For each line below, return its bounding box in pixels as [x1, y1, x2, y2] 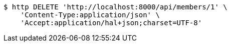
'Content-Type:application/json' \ [20, 11, 160, 19]
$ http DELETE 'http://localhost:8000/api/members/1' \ [4, 3, 227, 11]
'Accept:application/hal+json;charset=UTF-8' [20, 19, 202, 27]
